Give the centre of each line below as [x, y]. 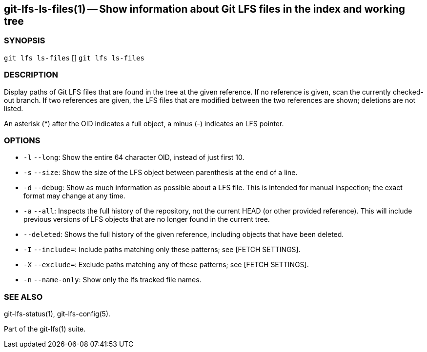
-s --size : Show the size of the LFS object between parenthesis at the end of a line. [161, 173]
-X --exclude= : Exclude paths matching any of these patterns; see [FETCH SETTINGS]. [166, 265]
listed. [14, 108]
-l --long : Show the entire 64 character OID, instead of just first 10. [134, 157]
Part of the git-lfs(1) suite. [45, 329]
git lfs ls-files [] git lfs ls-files [74, 58]
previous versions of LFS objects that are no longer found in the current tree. [147, 219]
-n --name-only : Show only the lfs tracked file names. [112, 280]
